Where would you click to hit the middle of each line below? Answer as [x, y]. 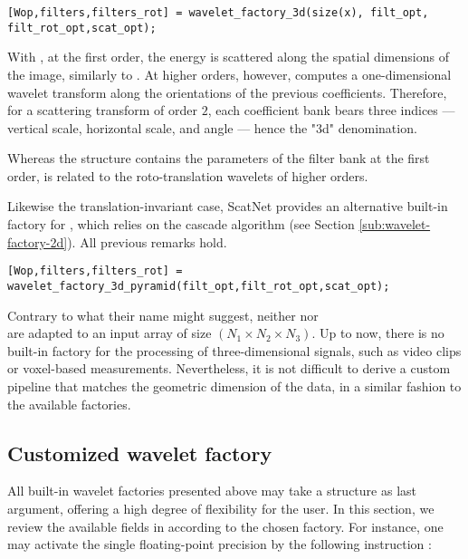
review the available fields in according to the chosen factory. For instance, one [225, 526]
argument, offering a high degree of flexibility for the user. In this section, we [221, 508]
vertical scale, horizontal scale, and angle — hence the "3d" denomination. [212, 127]
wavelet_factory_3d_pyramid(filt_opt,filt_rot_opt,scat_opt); [199, 286]
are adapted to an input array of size [110, 333]
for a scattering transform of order [103, 110]
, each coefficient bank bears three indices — [331, 110]
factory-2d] [38, 241]
